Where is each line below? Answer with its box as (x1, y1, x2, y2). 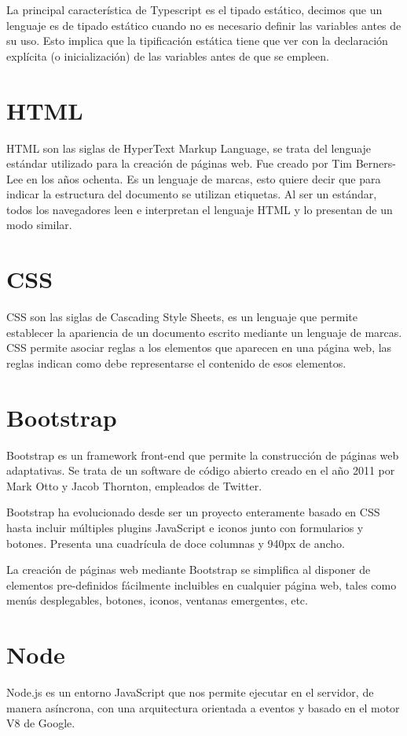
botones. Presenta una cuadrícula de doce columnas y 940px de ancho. (6, 534, 346, 551)
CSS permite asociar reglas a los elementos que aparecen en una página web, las (6, 339, 392, 356)
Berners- (355, 155, 396, 172)
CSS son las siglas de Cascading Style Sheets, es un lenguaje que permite (6, 309, 357, 325)
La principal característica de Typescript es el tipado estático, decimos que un (6, 2, 383, 17)
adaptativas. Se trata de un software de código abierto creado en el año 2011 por (6, 462, 395, 479)
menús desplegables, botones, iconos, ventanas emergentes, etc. (6, 592, 308, 608)
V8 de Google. (6, 715, 75, 731)
